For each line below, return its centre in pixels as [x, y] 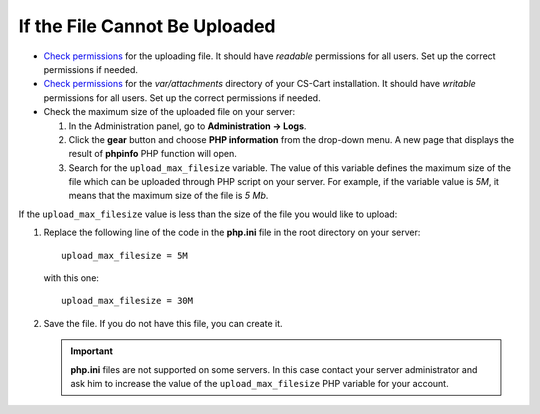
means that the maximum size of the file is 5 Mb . [168, 196]
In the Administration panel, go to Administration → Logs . [187, 126]
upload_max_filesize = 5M [125, 255]
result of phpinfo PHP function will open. [152, 154]
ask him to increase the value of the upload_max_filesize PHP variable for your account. [259, 383]
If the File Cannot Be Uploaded [147, 26]
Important [92, 351]
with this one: [71, 278]
